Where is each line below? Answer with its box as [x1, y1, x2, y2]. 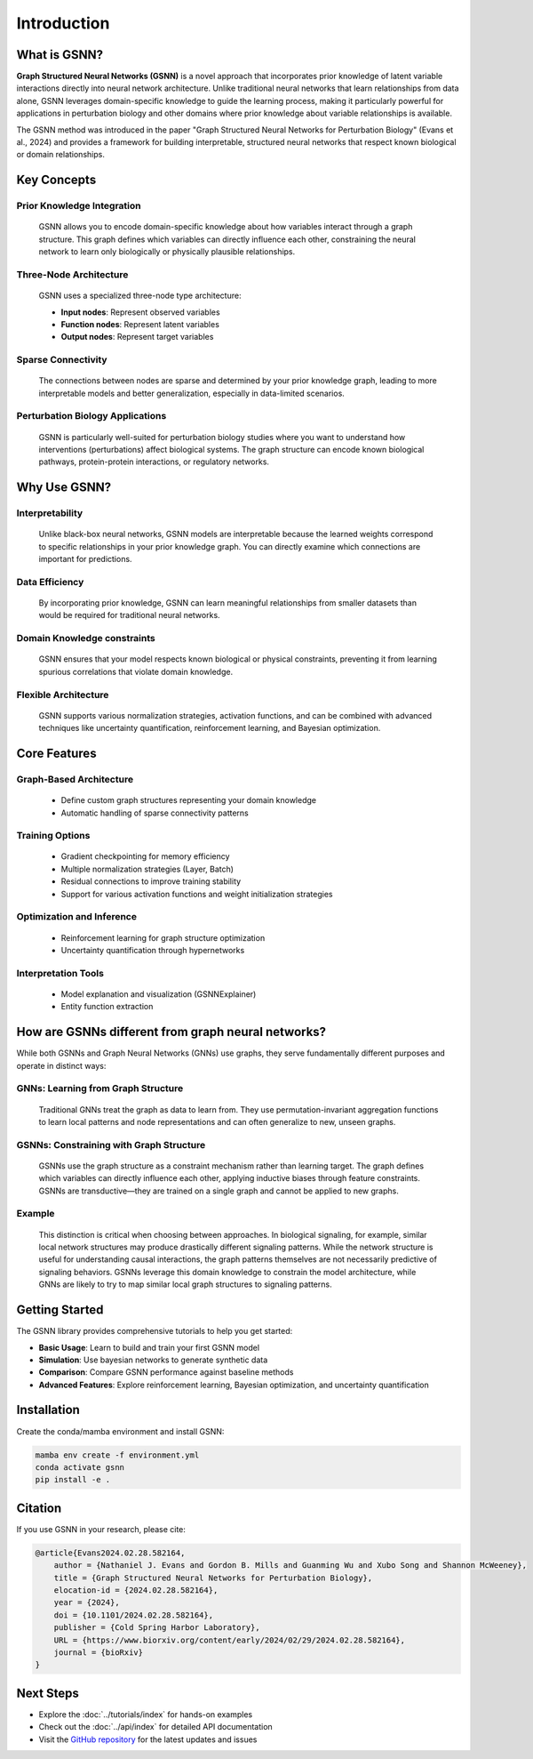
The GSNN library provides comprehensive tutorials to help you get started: [16, 1326, 293, 1337]
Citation [16, 1500, 62, 1515]
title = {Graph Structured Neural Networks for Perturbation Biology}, [53, 1572, 373, 1583]
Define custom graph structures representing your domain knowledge [60, 795, 317, 806]
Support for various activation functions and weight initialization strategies [60, 888, 333, 899]
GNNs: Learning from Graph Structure [16, 1082, 184, 1095]
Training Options [16, 830, 91, 842]
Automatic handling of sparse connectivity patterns [60, 807, 249, 818]
